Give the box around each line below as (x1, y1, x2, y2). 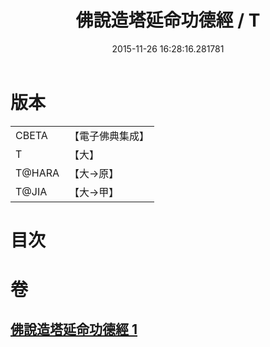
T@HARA (15, 166, 60, 180)
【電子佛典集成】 (69, 129, 150, 143)
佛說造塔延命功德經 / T (75, 9, 261, 32)
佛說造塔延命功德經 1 (10, 321, 138, 338)
